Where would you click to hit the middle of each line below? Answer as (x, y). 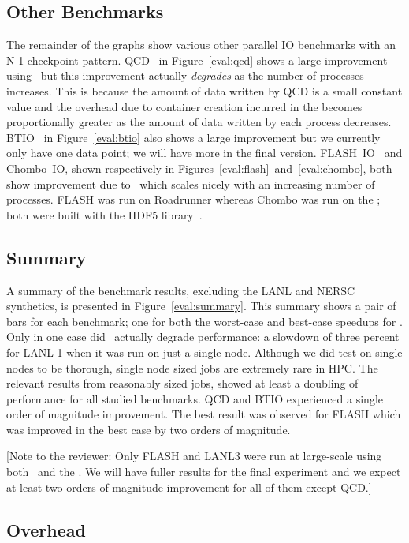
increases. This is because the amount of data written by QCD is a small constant (204, 90)
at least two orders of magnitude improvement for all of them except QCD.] (189, 487)
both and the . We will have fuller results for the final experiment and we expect (204, 472)
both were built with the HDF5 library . (104, 214)
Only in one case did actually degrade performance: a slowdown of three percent (203, 337)
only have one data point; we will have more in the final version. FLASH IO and (204, 153)
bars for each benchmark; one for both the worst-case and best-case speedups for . (204, 321)
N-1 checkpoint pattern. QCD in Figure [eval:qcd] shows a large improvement (197, 60)
